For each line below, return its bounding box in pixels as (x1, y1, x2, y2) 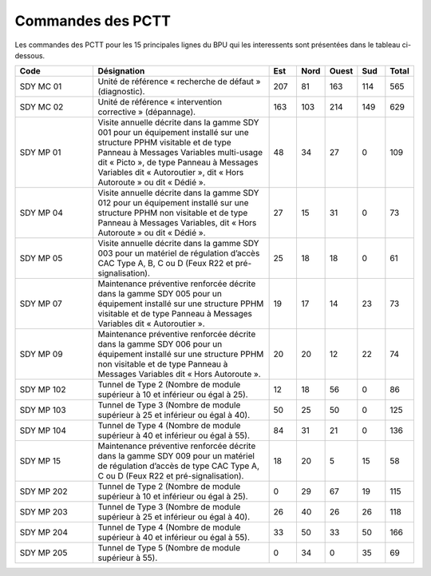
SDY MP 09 (19, 348, 63, 360)
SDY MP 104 (19, 425, 67, 436)
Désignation (97, 66, 145, 77)
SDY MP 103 (19, 404, 67, 415)
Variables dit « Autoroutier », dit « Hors (97, 167, 244, 178)
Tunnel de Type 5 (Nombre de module (97, 542, 241, 554)
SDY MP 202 (19, 486, 68, 497)
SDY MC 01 (19, 81, 62, 92)
